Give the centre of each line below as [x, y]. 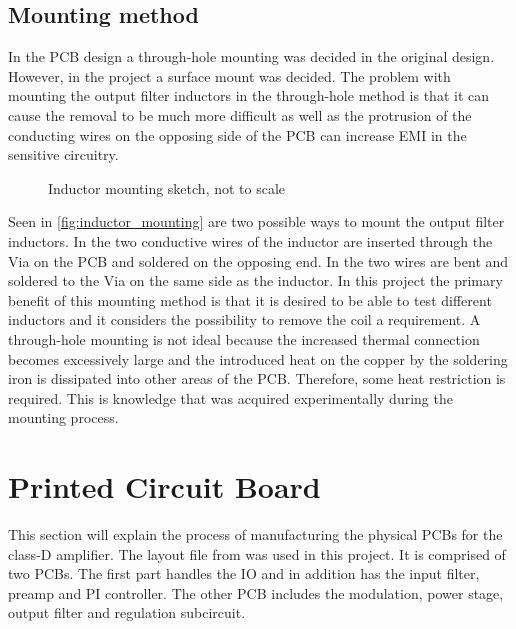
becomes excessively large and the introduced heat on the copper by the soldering [258, 358]
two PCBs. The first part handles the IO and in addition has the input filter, [244, 573]
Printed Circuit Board [164, 486]
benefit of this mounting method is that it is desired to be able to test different [250, 299]
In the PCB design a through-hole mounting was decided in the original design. [251, 56]
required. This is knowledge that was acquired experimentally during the [230, 397]
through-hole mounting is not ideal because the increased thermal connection [244, 338]
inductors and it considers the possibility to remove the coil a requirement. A [244, 319]
